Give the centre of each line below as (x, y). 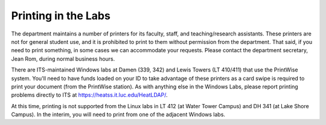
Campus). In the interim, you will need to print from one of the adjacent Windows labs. (118, 115)
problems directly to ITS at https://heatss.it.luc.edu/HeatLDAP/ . (89, 95)
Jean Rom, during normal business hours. (63, 59)
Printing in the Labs (61, 16)
